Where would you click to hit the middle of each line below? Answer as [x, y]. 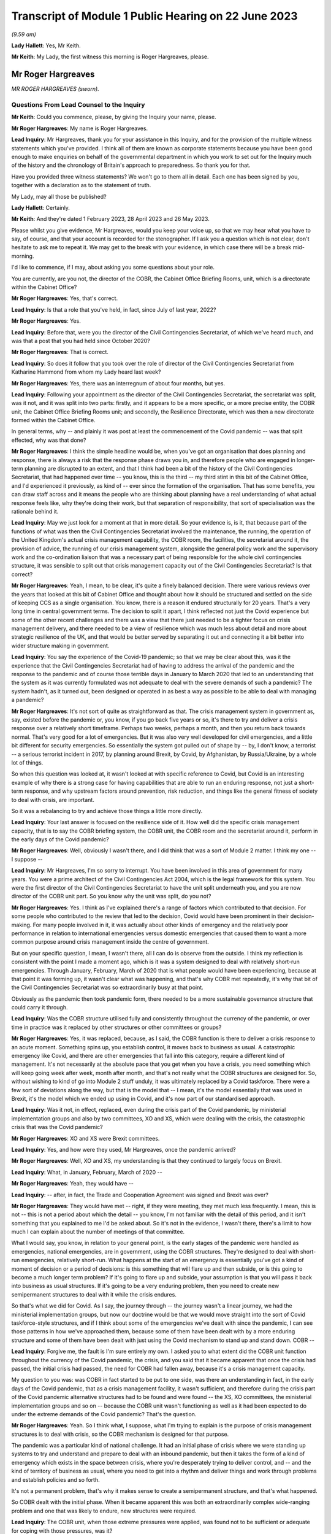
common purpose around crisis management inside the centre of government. [110, 942]
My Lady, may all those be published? [59, 196]
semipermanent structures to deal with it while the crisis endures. [94, 1294]
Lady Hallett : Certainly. [41, 207]
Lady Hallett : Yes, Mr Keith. [46, 45]
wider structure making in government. [60, 646]
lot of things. [27, 762]
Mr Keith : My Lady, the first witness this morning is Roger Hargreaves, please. [110, 57]
